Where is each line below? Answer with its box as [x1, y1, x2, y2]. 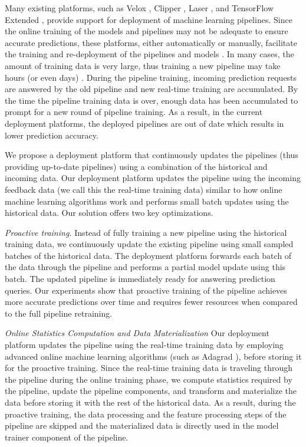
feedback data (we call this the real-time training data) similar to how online [5, 183, 282, 195]
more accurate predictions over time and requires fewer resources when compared [5, 295, 298, 308]
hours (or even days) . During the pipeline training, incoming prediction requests [5, 71, 297, 83]
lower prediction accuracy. [5, 129, 98, 141]
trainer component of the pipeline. [5, 430, 129, 443]
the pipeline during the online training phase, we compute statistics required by [5, 373, 292, 385]
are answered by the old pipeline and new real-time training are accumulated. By [5, 83, 298, 95]
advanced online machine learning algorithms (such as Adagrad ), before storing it [5, 350, 302, 362]
